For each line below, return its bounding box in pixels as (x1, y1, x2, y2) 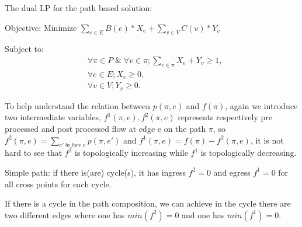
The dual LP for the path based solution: (5, 2, 152, 13)
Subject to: (5, 43, 44, 55)
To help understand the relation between (5, 99, 151, 111)
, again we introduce (225, 99, 298, 111)
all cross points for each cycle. (5, 177, 112, 190)
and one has (182, 208, 225, 221)
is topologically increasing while (75, 146, 188, 159)
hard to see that (5, 146, 63, 159)
